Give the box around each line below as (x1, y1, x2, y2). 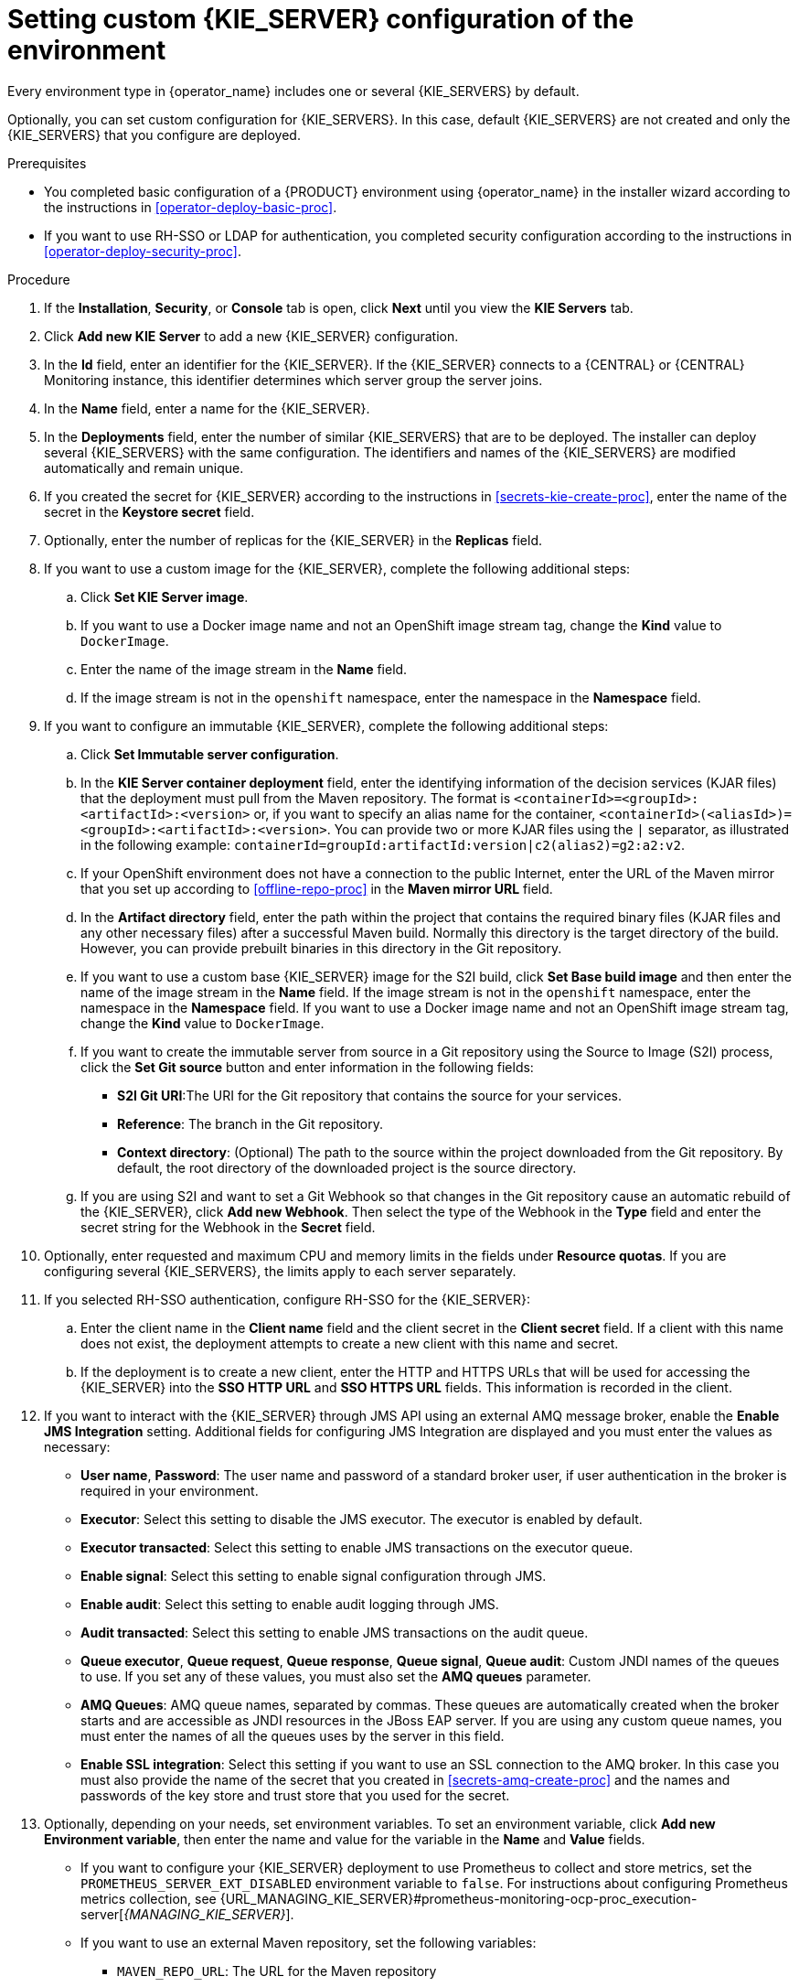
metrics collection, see (80, 1890, 217, 1906)
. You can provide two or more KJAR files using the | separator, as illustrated (326, 821, 790, 837)
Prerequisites (7, 155, 87, 171)
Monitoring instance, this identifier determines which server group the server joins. (44, 371, 543, 388)
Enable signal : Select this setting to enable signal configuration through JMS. (80, 1567, 547, 1584)
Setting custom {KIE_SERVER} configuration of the (7, 4, 634, 35)
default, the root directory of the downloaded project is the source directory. (117, 1159, 577, 1176)
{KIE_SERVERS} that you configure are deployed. (7, 126, 301, 143)
